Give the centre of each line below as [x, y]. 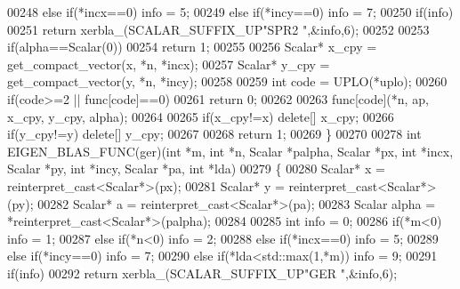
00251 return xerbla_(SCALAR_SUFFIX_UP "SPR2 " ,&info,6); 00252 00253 [218, 29]
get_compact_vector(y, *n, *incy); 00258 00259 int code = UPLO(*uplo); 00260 [227, 81]
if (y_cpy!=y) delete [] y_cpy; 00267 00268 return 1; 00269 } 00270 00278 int [214, 134]
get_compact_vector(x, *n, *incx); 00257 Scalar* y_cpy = [169, 64]
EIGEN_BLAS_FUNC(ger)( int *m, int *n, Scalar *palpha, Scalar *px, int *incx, [230, 151]
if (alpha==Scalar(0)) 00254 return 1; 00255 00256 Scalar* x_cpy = [192, 47]
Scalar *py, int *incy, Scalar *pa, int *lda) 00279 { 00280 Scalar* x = [196, 169]
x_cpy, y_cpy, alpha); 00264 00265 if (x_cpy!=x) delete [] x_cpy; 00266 [201, 116]
